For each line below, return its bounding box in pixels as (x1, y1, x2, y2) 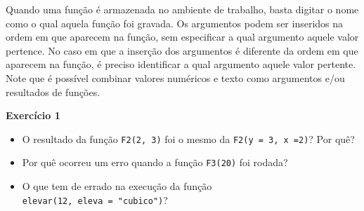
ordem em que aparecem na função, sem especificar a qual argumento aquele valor (6, 29, 359, 44)
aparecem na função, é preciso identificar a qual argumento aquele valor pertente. (6, 57, 356, 72)
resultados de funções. (6, 84, 100, 99)
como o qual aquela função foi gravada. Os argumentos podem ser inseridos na (6, 15, 344, 30)
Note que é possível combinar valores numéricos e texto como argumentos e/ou (6, 70, 345, 85)
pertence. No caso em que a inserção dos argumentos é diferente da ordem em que (6, 43, 358, 57)
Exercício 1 (6, 108, 60, 123)
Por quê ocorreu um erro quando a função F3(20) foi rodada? (22, 155, 288, 170)
